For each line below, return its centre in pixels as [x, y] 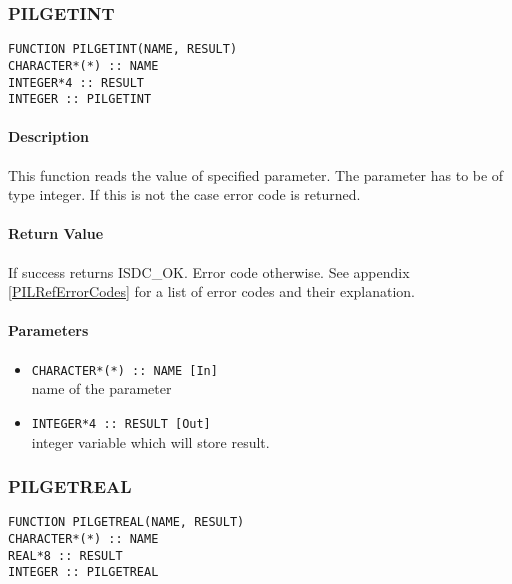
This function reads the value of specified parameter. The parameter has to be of [256, 174]
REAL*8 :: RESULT [65, 555]
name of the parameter [101, 388]
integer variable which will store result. [150, 441]
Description [49, 136]
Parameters [48, 330]
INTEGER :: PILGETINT [80, 99]
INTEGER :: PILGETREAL [83, 572]
